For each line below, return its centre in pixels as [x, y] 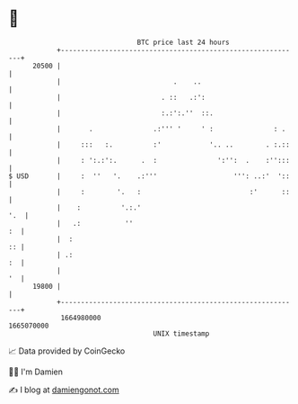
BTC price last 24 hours [183, 42]
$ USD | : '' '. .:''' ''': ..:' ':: [149, 176]
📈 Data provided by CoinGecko [67, 351]
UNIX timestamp [181, 333]
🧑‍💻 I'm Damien [36, 372]
